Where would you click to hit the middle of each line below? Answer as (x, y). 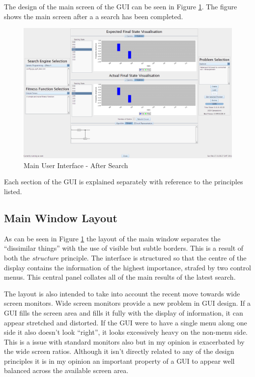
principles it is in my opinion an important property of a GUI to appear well (119, 361)
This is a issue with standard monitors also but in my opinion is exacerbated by (124, 341)
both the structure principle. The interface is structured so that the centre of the (125, 257)
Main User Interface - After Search (76, 165)
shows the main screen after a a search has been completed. (94, 16)
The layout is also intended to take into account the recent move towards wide (122, 293)
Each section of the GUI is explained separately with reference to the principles (124, 182)
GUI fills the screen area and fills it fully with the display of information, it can (124, 312)
